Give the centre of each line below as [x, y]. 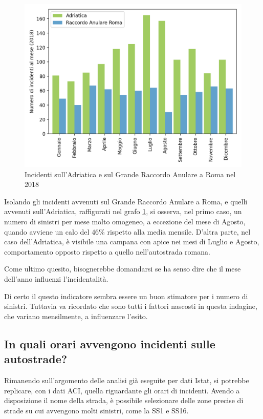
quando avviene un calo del [47, 231]
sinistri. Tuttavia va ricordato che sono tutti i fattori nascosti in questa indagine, [131, 306]
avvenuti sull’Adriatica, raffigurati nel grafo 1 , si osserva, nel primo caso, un [123, 211]
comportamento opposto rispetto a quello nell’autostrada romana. [107, 251]
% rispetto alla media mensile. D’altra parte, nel [175, 231]
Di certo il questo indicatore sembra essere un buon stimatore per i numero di [126, 296]
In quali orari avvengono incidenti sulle [110, 343]
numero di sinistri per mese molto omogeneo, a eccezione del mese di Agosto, [125, 221]
